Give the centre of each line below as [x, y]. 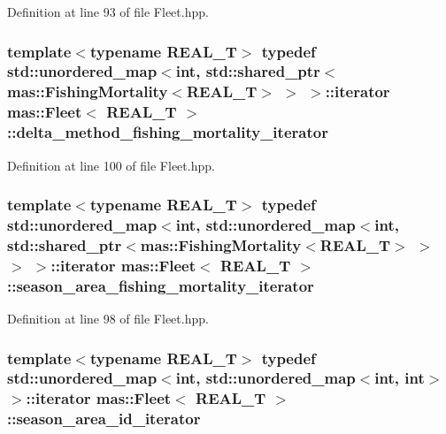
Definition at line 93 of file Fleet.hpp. [108, 11]
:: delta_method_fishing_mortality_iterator [168, 132]
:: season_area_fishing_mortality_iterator [161, 285]
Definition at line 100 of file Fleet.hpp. [111, 165]
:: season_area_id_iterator [104, 419]
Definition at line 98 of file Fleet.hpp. [108, 318]
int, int [400, 378]
